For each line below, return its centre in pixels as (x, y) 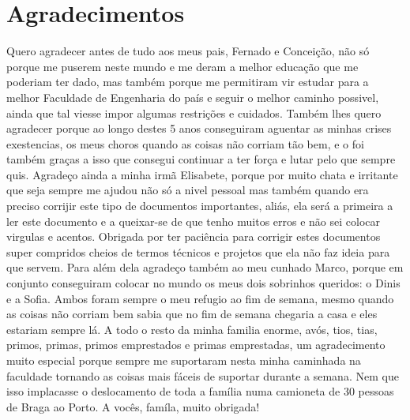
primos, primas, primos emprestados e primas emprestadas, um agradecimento (196, 345)
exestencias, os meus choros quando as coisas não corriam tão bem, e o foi (185, 143)
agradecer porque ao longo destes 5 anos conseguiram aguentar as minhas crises (199, 128)
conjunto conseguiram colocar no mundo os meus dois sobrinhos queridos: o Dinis (203, 283)
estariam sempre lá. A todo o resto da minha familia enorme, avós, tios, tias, (192, 329)
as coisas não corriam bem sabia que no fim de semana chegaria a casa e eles (192, 314)
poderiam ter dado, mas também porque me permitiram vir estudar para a (188, 82)
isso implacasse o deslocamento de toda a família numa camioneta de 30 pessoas (200, 391)
